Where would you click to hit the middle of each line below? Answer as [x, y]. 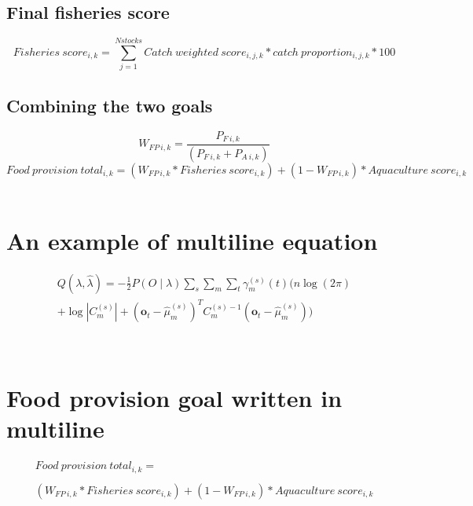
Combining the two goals [110, 105]
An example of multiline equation [192, 240]
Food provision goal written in [174, 397]
